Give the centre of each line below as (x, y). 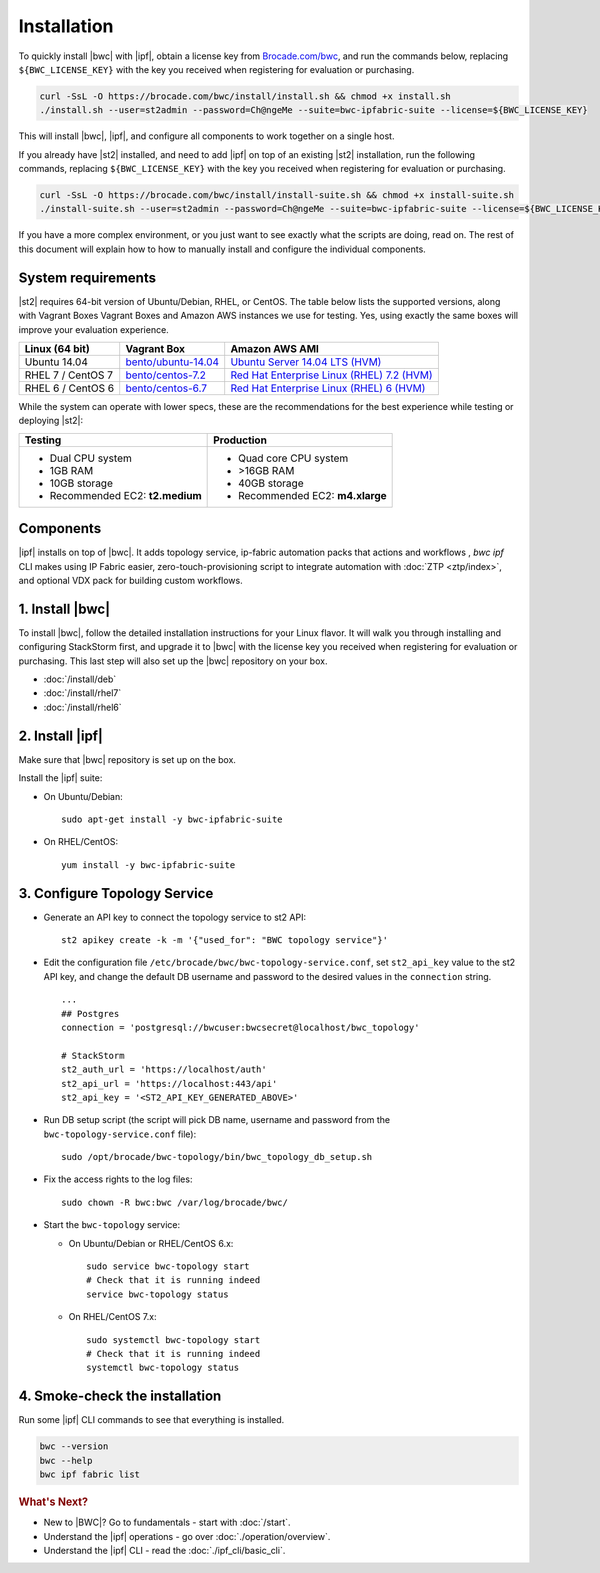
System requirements (87, 277)
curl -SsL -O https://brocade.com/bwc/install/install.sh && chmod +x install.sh (245, 96)
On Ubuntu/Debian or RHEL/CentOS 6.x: (151, 1243)
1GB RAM (71, 470)
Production (240, 440)
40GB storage (271, 483)
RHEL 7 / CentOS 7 (69, 375)
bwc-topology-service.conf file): (120, 1134)
